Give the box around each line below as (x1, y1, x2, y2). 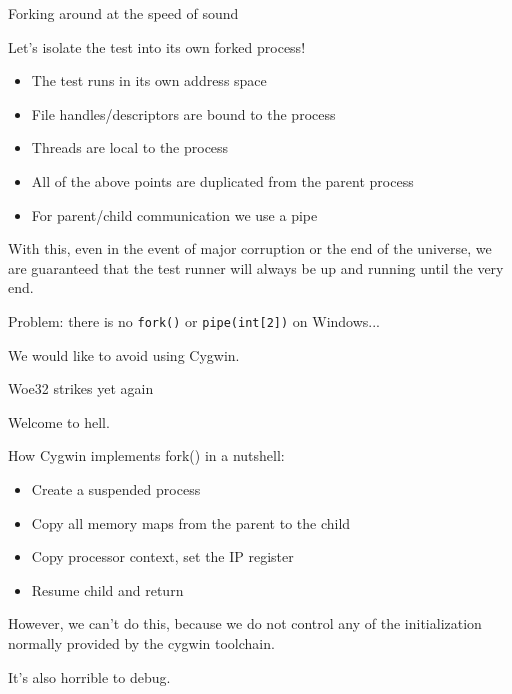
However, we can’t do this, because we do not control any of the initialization (8, 613, 482, 634)
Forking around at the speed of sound (8, 3, 239, 23)
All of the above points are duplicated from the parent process (31, 170, 414, 191)
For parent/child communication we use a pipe (31, 204, 318, 225)
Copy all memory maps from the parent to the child (31, 512, 351, 533)
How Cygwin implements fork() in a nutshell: (8, 445, 285, 466)
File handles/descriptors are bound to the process (31, 103, 336, 124)
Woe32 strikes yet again (8, 378, 154, 399)
